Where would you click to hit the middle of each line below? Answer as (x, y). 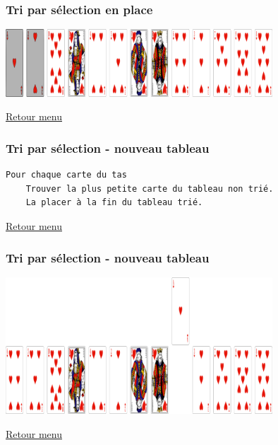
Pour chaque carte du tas (66, 175)
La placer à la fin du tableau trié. (114, 203)
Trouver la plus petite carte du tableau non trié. (150, 189)
